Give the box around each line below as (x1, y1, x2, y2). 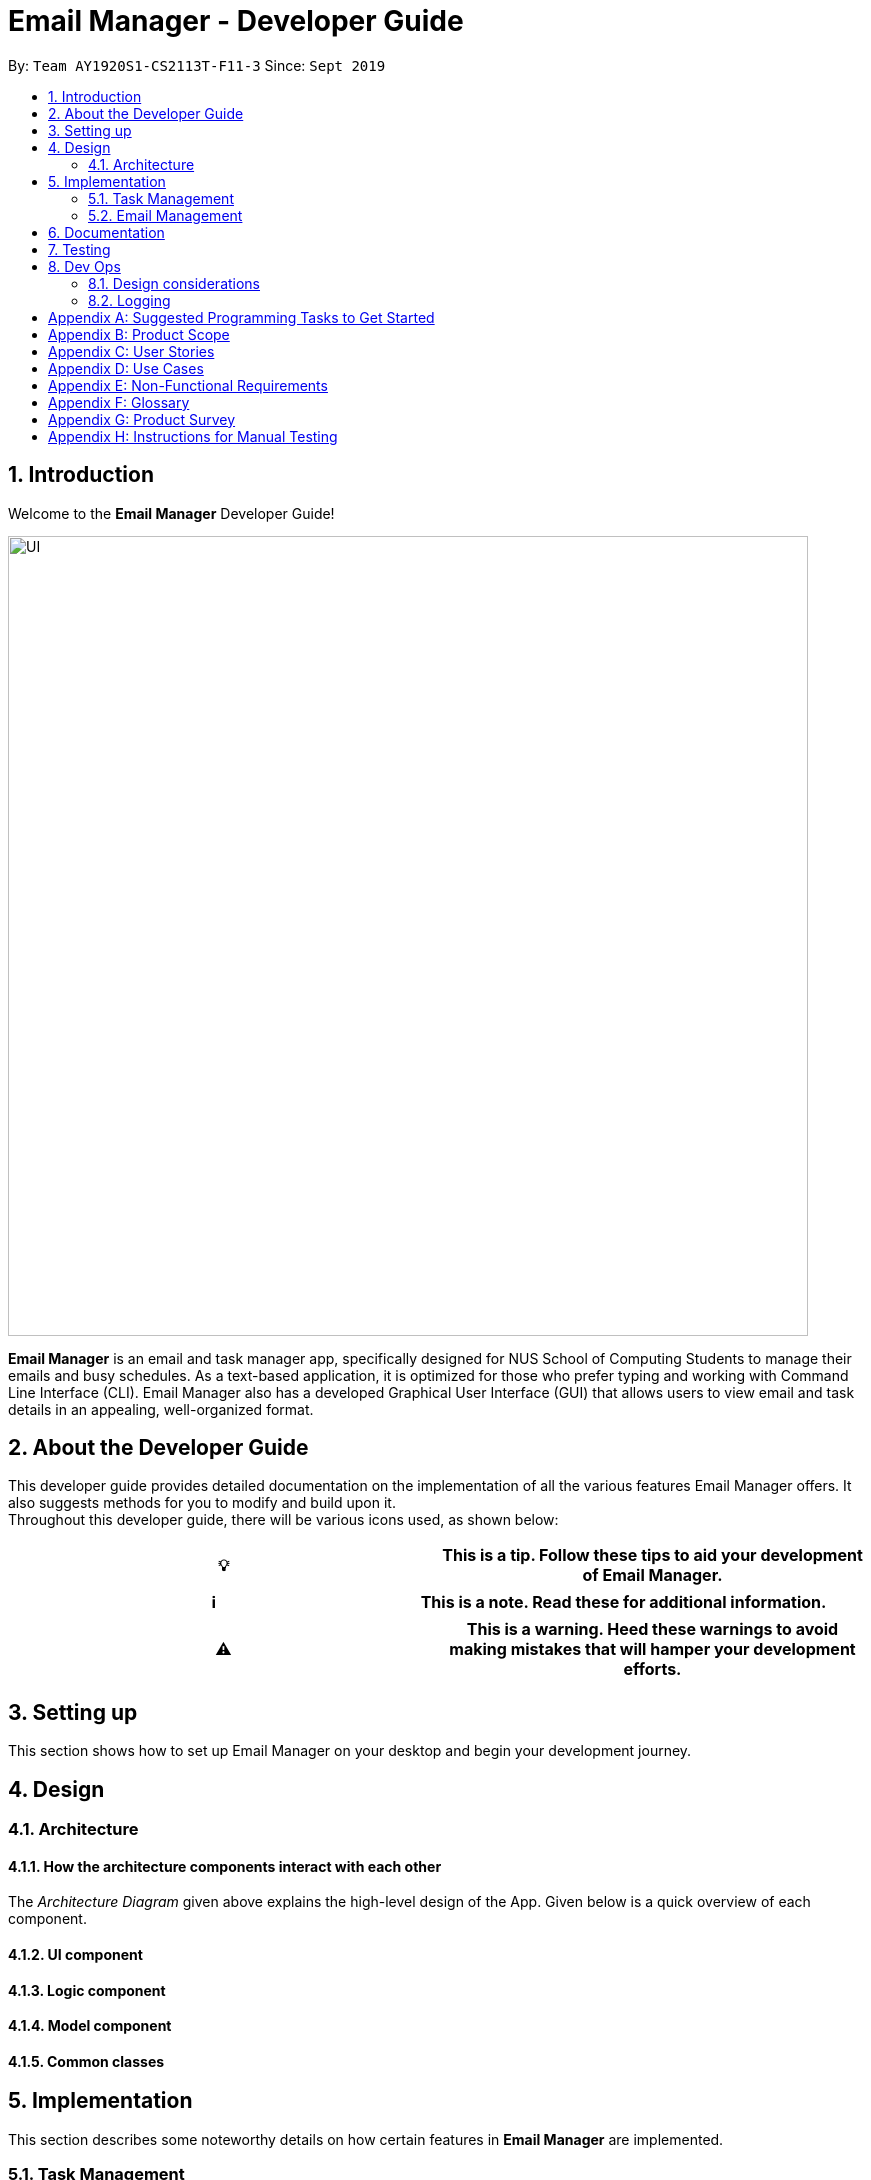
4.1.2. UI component (8, 1945, 143, 1963)
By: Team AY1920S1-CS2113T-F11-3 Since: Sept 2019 (8, 56, 386, 74)
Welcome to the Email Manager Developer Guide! (8, 504, 335, 522)
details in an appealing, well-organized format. (8, 1400, 314, 1418)
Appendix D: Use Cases (48, 359, 204, 377)
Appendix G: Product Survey (48, 410, 236, 428)
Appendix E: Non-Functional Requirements (48, 376, 328, 394)
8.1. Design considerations (88, 274, 261, 292)
